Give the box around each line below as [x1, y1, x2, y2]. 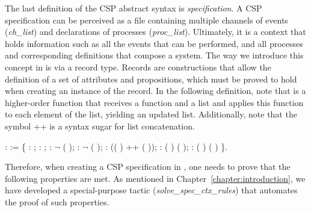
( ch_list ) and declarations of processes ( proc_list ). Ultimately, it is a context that [5, 25, 306, 38]
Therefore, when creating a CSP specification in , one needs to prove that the [5, 160, 291, 173]
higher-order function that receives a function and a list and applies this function [5, 96, 304, 108]
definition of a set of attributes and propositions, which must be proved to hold [5, 72, 297, 85]
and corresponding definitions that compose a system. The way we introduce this [5, 49, 304, 61]
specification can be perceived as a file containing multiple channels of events [5, 13, 288, 26]
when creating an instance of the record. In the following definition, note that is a [5, 84, 306, 97]
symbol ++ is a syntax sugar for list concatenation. [5, 119, 195, 132]
